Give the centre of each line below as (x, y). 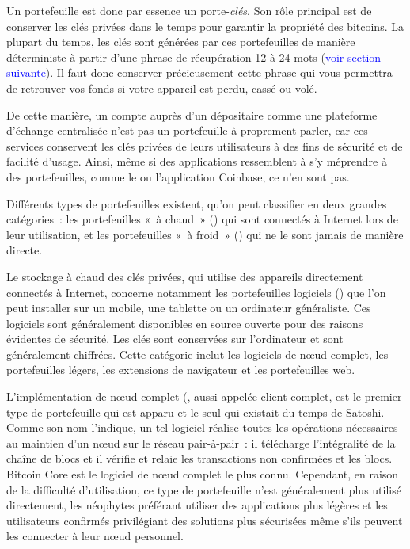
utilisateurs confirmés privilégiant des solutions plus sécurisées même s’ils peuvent (205, 520)
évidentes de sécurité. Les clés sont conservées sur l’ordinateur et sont (175, 339)
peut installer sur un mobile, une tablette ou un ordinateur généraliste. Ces (189, 308)
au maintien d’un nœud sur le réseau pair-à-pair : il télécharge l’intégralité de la (201, 442)
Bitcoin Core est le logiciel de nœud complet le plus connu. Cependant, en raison (203, 474)
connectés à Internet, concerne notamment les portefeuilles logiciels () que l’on (196, 292)
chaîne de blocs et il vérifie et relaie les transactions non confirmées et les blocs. (199, 458)
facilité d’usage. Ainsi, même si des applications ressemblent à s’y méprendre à (197, 161)
